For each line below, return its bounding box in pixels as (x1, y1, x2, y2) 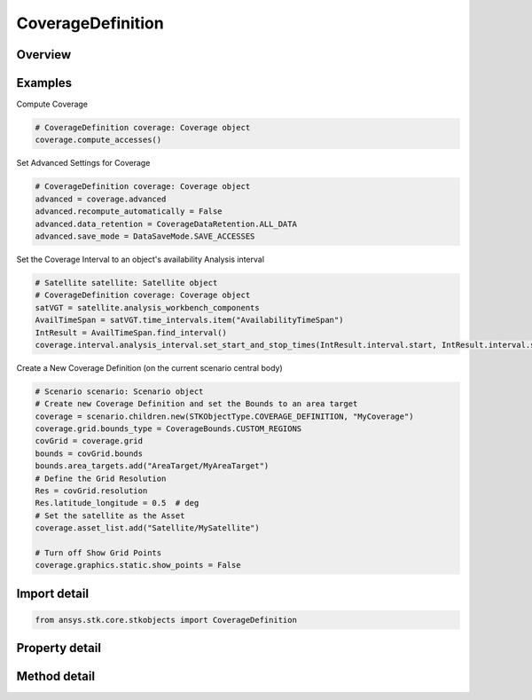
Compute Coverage (16, 98, 89, 110)
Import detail (16, 586, 89, 601)
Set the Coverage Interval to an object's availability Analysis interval (16, 254, 265, 264)
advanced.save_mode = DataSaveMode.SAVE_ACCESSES (35, 231, 255, 241)
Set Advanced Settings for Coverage (16, 158, 151, 169)
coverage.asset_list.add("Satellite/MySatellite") (35, 523, 261, 533)
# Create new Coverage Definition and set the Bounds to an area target (35, 399, 358, 409)
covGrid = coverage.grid (35, 436, 144, 446)
